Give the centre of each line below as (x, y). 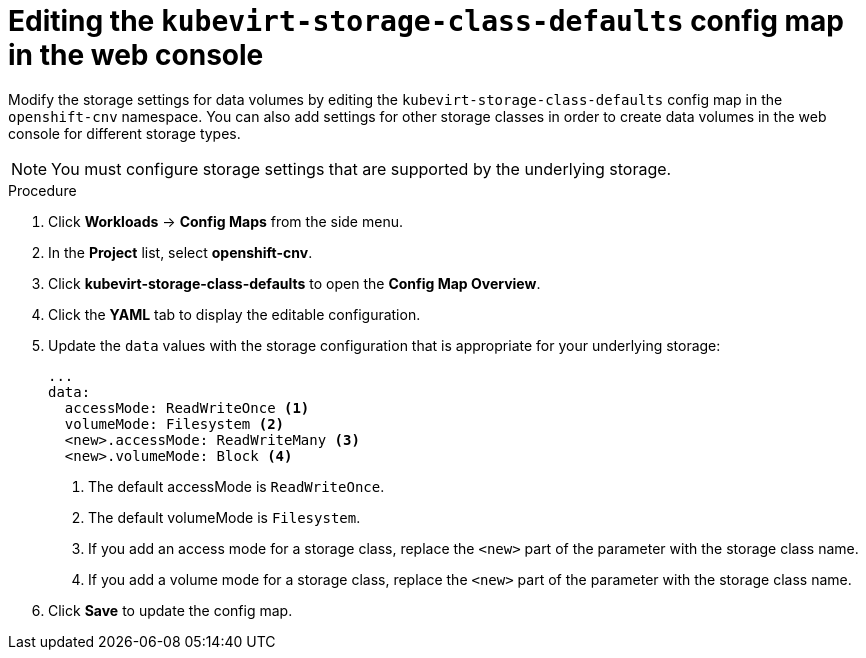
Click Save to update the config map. (170, 610)
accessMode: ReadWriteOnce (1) (187, 407)
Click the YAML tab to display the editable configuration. (234, 314)
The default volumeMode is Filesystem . (224, 517)
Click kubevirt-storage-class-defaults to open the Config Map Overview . (294, 283)
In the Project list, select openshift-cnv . (180, 252)
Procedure (42, 190)
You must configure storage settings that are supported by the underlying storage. (361, 168)
